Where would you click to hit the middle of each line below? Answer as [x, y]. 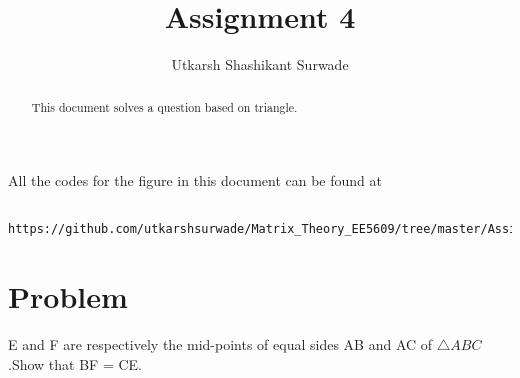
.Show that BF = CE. [75, 363]
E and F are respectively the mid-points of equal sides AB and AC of [220, 344]
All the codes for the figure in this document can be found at [195, 180]
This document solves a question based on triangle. [164, 106]
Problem [68, 296]
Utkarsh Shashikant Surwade [260, 64]
